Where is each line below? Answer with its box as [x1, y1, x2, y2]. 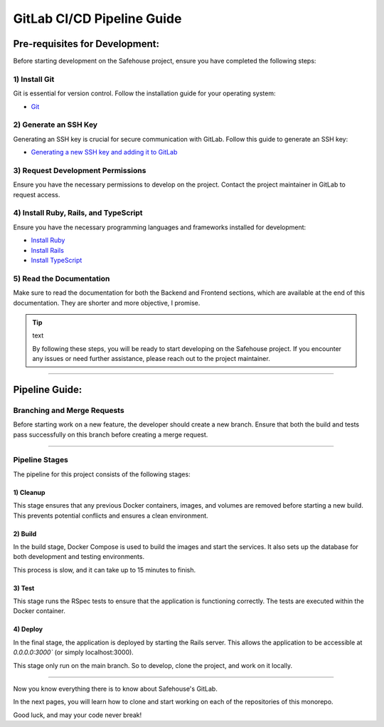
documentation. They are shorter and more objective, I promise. [13, 298, 201, 307]
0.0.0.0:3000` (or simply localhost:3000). [13, 648, 134, 657]
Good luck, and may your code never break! [13, 711, 142, 719]
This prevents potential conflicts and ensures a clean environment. [13, 511, 209, 520]
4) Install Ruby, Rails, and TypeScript [13, 208, 143, 218]
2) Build [13, 529, 37, 538]
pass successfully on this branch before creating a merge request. [13, 430, 208, 439]
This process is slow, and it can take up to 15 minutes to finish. [13, 565, 196, 574]
